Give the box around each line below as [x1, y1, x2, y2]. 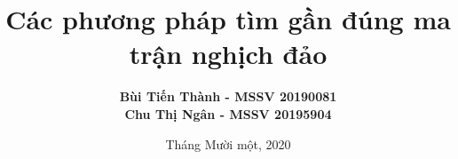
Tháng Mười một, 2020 [165, 134, 291, 153]
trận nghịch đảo [129, 36, 328, 72]
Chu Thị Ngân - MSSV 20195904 [124, 104, 332, 123]
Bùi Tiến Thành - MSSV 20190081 [119, 87, 337, 106]
